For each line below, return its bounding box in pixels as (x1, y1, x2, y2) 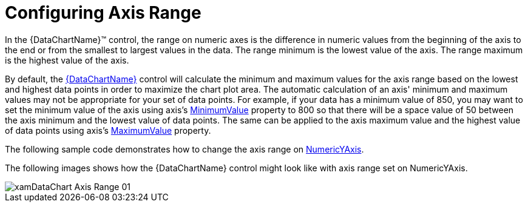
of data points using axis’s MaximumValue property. (5, 125, 211, 136)
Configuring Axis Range (5, 2, 201, 23)
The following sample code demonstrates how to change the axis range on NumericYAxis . (5, 143, 364, 154)
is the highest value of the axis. (5, 54, 129, 65)
